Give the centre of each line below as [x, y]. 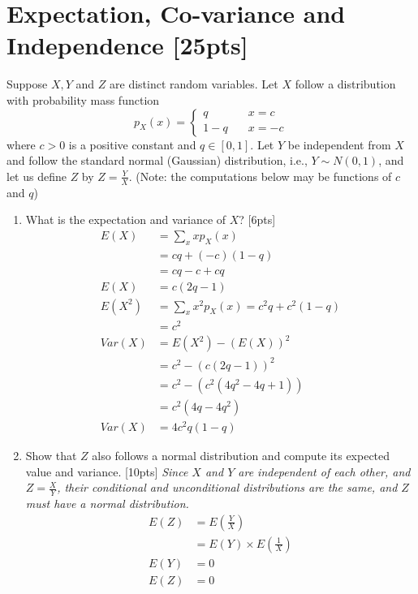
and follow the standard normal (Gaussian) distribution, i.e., [157, 160]
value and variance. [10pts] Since [107, 471]
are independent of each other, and [324, 471]
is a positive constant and [132, 144]
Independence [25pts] [127, 45]
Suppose [27, 84]
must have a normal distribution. [107, 504]
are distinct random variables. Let [194, 84]
